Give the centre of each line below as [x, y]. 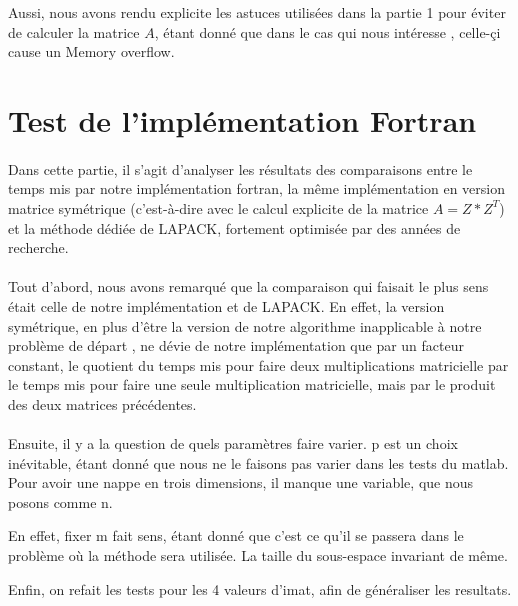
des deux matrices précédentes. [102, 403]
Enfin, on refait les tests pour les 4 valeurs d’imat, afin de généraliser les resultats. [260, 588]
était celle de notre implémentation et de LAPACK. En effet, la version [226, 305]
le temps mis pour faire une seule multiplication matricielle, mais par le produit [252, 384]
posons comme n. [60, 501]
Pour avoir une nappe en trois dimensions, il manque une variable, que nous [241, 482]
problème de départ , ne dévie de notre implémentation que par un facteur [236, 345]
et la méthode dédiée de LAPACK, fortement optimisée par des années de [234, 227]
